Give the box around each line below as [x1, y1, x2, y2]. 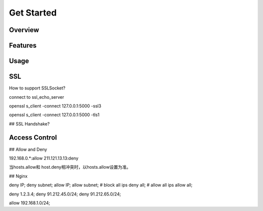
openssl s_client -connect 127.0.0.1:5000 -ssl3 [9, 103, 102, 109]
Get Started [9, 7, 57, 18]
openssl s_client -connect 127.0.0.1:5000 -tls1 [9, 112, 100, 118]
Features [9, 41, 37, 50]
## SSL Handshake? [9, 121, 50, 126]
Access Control [9, 134, 57, 142]
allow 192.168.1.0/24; [9, 200, 51, 206]
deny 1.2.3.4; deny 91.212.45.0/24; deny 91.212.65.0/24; [9, 191, 121, 197]
